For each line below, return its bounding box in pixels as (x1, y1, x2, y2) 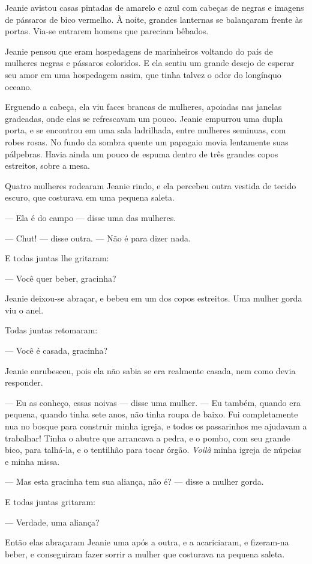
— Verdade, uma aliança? (5, 515, 100, 528)
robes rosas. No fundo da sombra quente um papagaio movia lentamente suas (5, 135, 289, 148)
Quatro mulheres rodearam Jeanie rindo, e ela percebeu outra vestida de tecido (5, 179, 296, 192)
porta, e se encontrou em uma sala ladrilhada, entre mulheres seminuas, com (5, 124, 286, 136)
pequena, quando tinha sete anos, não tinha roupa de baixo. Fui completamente (5, 408, 298, 420)
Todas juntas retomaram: (5, 324, 98, 336)
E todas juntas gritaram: (5, 496, 95, 508)
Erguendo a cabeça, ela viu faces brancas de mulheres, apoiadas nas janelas (5, 100, 282, 113)
